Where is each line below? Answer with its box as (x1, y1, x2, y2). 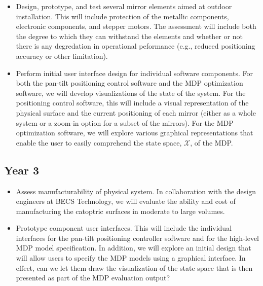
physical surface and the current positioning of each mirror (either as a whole (16, 107, 256, 118)
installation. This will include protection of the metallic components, (16, 11, 229, 21)
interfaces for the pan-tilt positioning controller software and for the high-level (16, 232, 259, 243)
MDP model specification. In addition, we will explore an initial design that (16, 242, 251, 253)
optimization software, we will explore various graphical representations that (16, 127, 253, 138)
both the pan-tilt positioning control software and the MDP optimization (16, 78, 243, 88)
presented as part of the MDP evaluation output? (16, 272, 170, 283)
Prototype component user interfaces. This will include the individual (16, 223, 232, 233)
